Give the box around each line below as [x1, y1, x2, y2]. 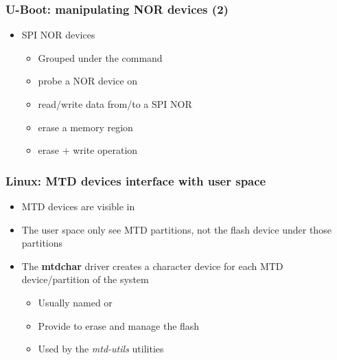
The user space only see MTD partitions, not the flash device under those [21, 222, 332, 236]
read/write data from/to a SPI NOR [38, 97, 192, 111]
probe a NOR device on [38, 74, 138, 88]
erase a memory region [38, 120, 133, 134]
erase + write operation [38, 143, 138, 157]
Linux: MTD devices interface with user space [5, 172, 266, 189]
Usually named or [38, 295, 113, 309]
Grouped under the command [38, 50, 163, 65]
